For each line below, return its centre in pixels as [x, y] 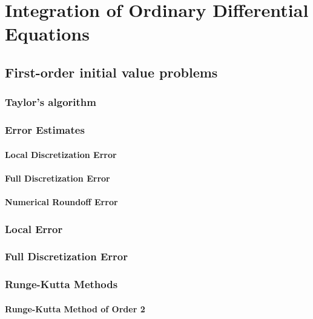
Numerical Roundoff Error [61, 202]
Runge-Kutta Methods [61, 284]
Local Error [34, 229]
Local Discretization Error [61, 154]
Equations [47, 34]
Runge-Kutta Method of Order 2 [75, 308]
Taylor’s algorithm [51, 102]
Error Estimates [45, 130]
